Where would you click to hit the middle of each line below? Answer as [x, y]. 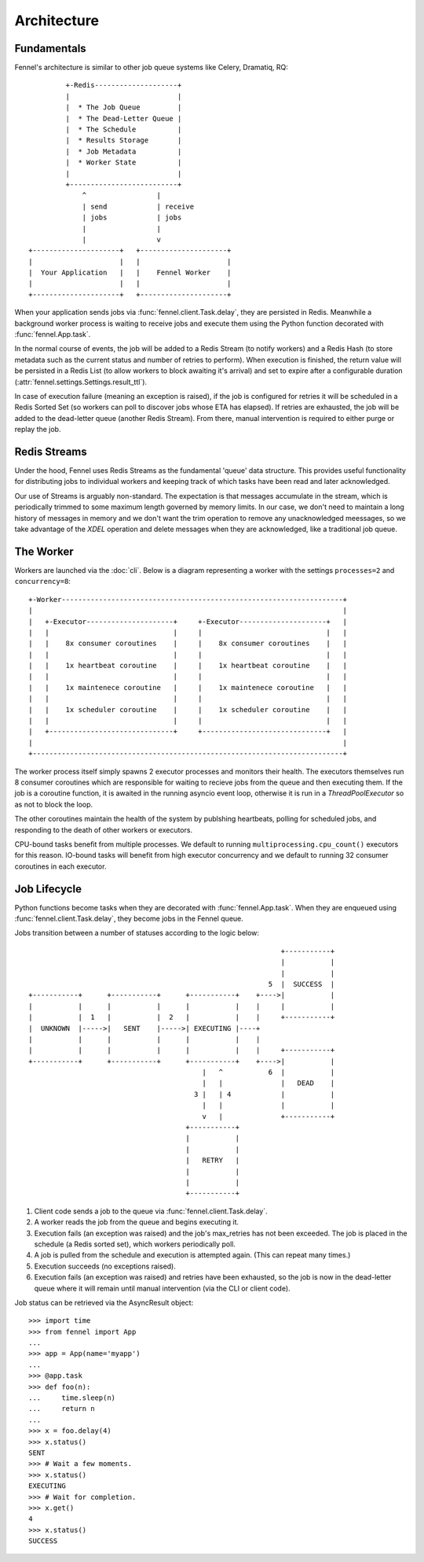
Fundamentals [50, 48]
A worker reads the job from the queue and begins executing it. [137, 1222]
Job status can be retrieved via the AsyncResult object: [104, 1302]
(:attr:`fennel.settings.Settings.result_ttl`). [81, 382]
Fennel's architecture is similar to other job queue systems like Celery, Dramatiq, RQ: [151, 68]
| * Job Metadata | [124, 151]
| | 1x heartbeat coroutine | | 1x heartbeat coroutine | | [188, 666]
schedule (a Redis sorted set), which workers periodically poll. [135, 1244]
